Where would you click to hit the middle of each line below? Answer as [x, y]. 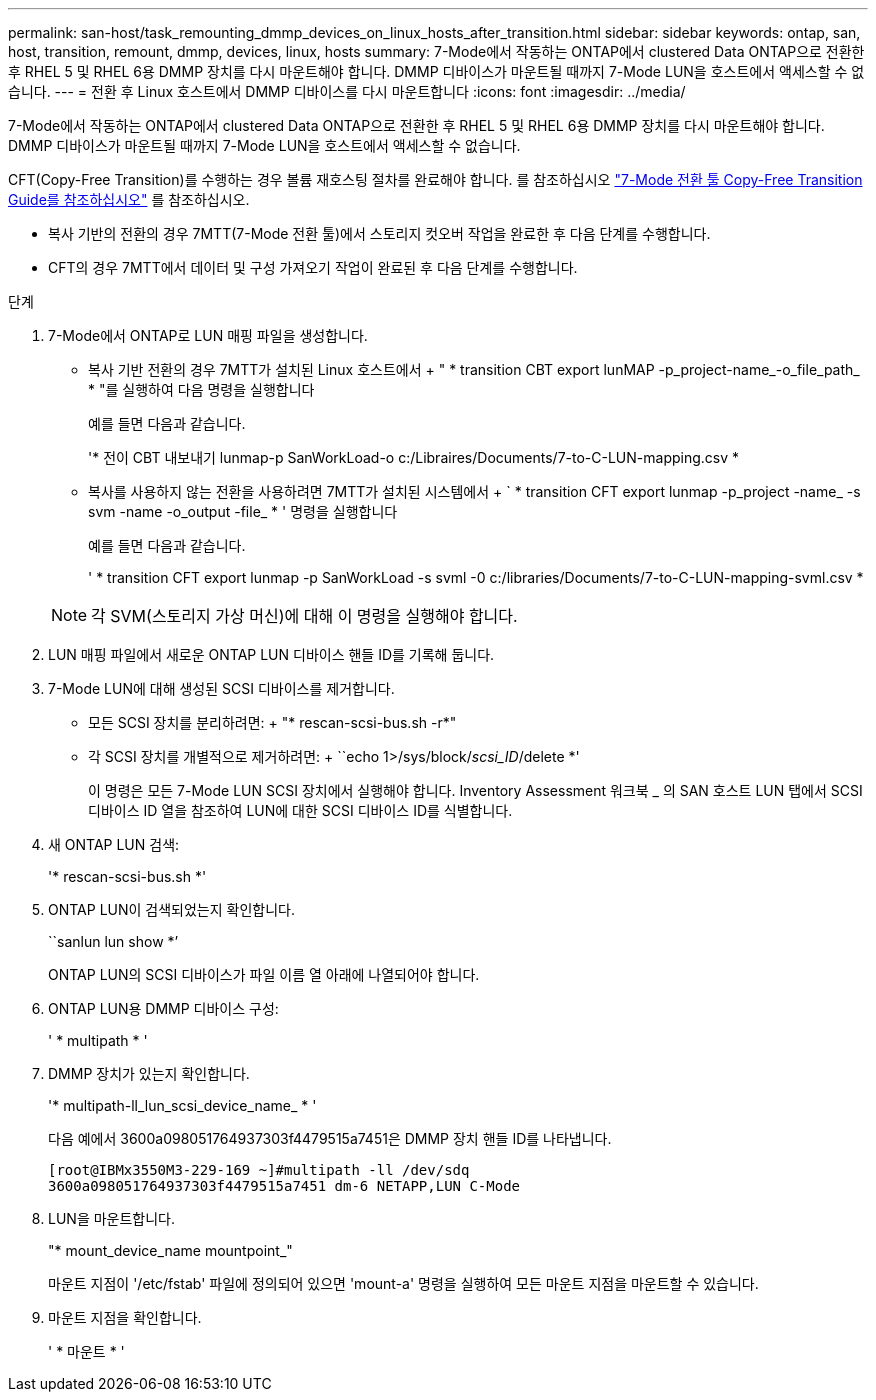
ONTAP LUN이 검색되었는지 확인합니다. [171, 909]
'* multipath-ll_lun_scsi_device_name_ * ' [182, 1105]
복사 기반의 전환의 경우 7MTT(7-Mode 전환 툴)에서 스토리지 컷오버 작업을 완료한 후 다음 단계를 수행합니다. [379, 233]
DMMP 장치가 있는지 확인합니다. [149, 1073]
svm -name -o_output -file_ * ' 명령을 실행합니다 [243, 511]
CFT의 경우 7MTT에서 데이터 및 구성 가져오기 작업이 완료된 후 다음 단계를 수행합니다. [313, 267]
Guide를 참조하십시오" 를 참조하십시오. [129, 199]
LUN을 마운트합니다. [112, 1218]
